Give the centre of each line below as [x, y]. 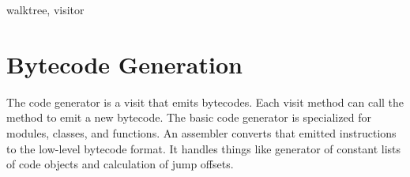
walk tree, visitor [45, 9]
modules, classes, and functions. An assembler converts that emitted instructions [201, 132]
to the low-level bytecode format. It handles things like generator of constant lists [204, 148]
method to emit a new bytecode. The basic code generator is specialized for [189, 117]
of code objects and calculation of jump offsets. [120, 164]
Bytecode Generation [124, 64]
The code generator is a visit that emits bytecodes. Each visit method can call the [205, 102]
